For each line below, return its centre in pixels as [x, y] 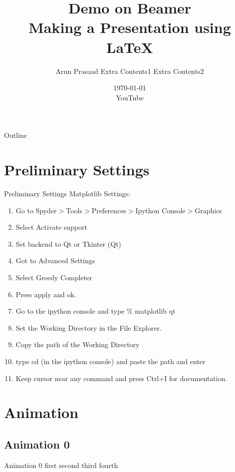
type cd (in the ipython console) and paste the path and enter [111, 361]
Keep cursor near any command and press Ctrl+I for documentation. [121, 378]
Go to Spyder [36, 210]
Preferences [109, 210]
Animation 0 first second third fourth [61, 465]
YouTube [130, 97]
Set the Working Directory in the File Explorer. [89, 327]
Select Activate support [52, 227]
